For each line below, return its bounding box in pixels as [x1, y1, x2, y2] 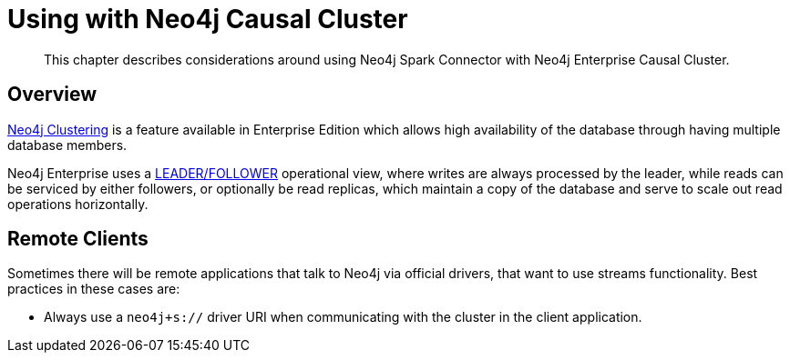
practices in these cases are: [7, 281, 180, 297]
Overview [7, 83, 97, 106]
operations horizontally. [7, 195, 149, 212]
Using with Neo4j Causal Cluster [7, 4, 408, 35]
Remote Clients [7, 227, 149, 251]
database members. [7, 136, 128, 153]
